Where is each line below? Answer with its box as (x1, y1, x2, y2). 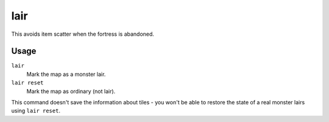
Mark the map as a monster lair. (26, 70, 106, 78)
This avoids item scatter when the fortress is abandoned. (11, 30, 155, 38)
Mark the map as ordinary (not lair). (26, 87, 116, 95)
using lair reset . (11, 107, 61, 115)
